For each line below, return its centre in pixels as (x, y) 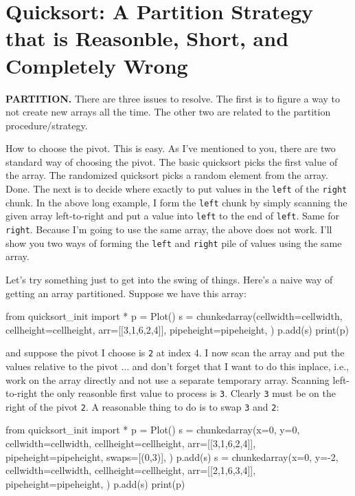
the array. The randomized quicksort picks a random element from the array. (167, 175)
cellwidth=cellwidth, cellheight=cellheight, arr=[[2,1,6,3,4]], (131, 470)
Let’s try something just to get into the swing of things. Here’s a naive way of (169, 279)
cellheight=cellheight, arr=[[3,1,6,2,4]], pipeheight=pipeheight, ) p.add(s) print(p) (177, 329)
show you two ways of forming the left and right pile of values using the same (174, 242)
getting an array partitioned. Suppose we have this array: (126, 293)
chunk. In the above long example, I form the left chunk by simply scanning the (176, 202)
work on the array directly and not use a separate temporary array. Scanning (168, 379)
